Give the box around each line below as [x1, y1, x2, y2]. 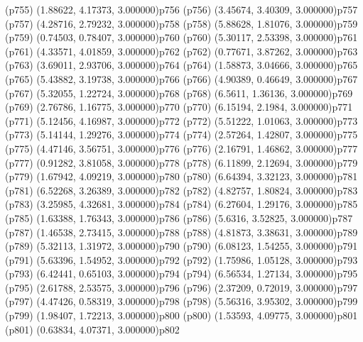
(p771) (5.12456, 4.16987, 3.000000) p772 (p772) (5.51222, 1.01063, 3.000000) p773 [5, 113, 358, 128]
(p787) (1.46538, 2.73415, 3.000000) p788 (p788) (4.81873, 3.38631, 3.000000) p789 [5, 224, 358, 239]
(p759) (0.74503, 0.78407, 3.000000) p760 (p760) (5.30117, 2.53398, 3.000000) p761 [5, 30, 358, 45]
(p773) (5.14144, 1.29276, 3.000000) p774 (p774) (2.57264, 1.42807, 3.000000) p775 [5, 127, 358, 142]
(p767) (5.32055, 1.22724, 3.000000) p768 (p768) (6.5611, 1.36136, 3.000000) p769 [5, 85, 353, 100]
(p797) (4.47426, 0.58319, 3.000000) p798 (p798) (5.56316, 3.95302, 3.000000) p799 [5, 294, 358, 309]
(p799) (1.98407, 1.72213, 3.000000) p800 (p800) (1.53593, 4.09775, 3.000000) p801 [5, 308, 358, 323]
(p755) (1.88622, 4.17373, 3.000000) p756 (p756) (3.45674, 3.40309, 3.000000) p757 [5, 2, 358, 16]
